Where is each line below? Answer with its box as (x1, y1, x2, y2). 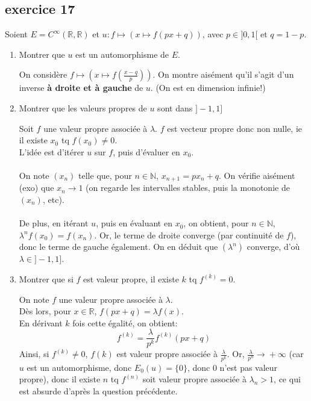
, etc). (42, 193, 64, 205)
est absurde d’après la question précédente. (19, 384, 178, 397)
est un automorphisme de (75, 48, 169, 60)
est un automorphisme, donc (27, 361, 132, 373)
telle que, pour (78, 169, 132, 181)
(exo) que (19, 181, 54, 194)
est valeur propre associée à (116, 347, 218, 360)
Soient (5, 28, 28, 40)
